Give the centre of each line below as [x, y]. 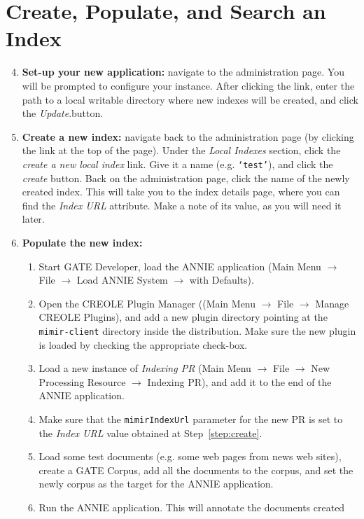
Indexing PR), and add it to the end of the [239, 381]
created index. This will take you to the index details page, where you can [181, 192]
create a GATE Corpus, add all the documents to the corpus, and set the [196, 470]
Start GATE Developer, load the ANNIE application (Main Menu [180, 266]
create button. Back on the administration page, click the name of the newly [186, 178]
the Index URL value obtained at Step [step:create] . [150, 432]
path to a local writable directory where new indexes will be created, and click [190, 99]
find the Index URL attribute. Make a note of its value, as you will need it [182, 205]
